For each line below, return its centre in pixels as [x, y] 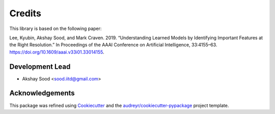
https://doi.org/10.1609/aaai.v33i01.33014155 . [57, 52]
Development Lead [40, 66]
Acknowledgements [42, 93]
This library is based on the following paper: [56, 28]
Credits [25, 13]
